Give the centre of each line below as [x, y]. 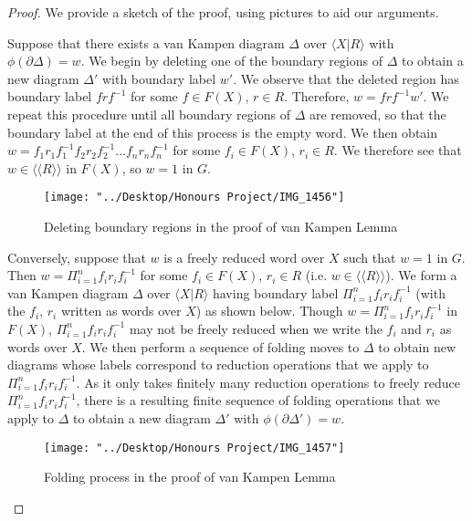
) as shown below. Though [269, 311]
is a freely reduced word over [244, 257]
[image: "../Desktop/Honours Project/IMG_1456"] [194, 198]
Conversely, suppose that [77, 257]
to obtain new [417, 346]
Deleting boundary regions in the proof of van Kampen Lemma [221, 226]
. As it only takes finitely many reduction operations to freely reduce [268, 382]
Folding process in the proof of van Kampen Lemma [190, 477]
